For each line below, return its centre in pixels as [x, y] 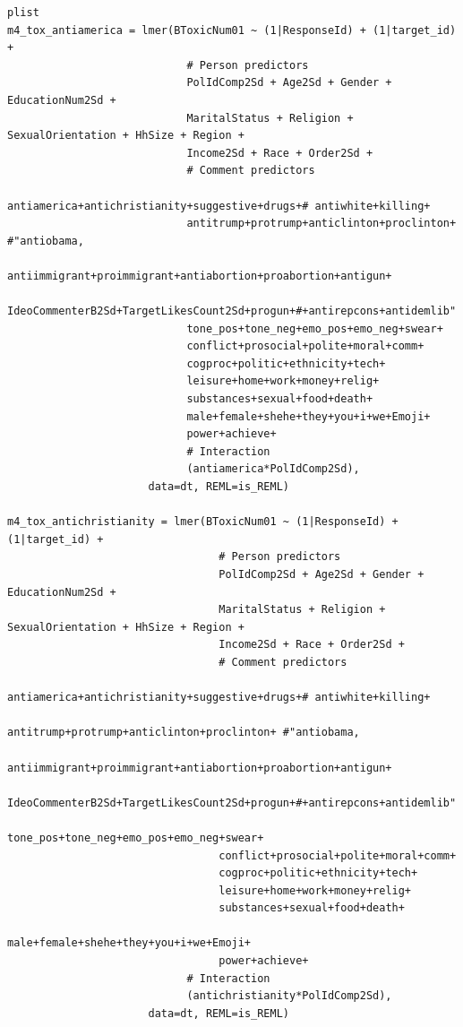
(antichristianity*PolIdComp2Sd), [289, 996]
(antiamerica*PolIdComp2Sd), [273, 469]
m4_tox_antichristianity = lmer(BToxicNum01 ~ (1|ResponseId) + [203, 522]
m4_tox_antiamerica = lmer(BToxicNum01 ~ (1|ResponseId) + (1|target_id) [232, 30]
